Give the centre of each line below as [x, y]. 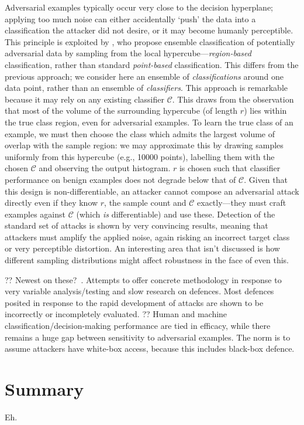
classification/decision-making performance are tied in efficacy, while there [138, 326]
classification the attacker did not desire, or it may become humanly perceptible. [149, 30]
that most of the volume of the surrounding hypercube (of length [121, 110]
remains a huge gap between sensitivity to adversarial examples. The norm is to [148, 337]
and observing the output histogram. [105, 168]
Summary [44, 389]
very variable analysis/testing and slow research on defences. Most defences [139, 291]
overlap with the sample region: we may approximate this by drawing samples [144, 145]
